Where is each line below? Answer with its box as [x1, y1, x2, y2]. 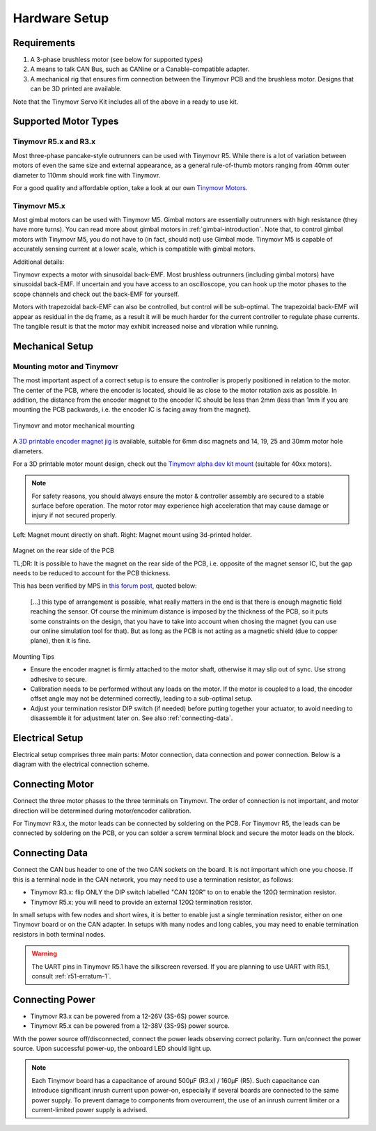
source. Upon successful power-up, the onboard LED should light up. [13, 1044, 212, 1052]
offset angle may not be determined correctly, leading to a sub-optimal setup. [30, 694, 253, 703]
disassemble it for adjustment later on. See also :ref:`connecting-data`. [30, 714, 233, 722]
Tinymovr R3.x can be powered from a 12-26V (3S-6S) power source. [30, 1012, 230, 1020]
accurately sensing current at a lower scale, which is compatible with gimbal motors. [13, 244, 256, 253]
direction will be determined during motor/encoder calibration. [13, 806, 191, 815]
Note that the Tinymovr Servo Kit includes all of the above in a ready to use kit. [13, 97, 239, 106]
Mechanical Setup [13, 340, 94, 352]
